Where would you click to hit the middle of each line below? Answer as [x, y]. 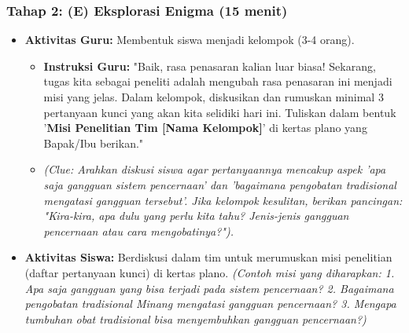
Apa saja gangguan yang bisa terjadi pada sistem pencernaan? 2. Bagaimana [209, 288]
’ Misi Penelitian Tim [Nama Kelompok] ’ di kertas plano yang [205, 128]
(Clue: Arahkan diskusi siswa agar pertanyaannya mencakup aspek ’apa [215, 169]
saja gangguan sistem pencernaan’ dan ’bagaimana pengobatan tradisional [220, 184]
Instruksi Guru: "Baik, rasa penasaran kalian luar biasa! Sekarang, [210, 66]
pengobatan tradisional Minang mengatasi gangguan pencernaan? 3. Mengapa [210, 304]
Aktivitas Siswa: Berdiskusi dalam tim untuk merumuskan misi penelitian [208, 257]
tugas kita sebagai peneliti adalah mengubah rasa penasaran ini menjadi [218, 81]
